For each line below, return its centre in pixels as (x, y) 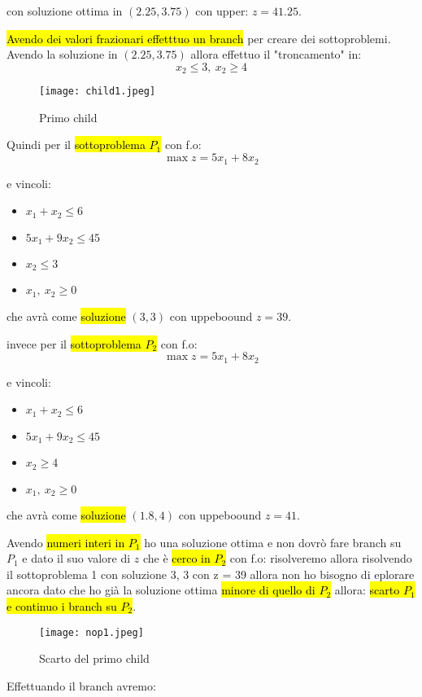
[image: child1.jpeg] (98, 92)
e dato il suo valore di (76, 558)
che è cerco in (176, 558)
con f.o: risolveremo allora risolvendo (321, 558)
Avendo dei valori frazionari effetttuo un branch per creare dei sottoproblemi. (199, 38)
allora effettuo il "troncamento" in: (276, 54)
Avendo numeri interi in (66, 542)
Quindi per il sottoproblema (76, 145)
